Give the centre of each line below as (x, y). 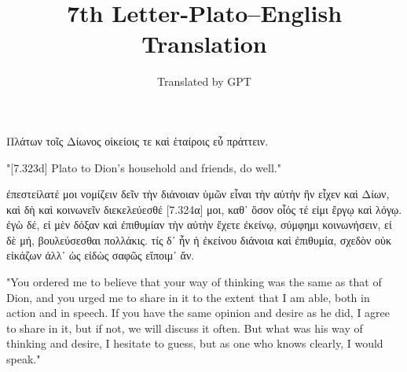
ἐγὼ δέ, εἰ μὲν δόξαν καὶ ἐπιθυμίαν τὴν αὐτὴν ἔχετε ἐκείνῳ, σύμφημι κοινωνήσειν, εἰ (199, 225)
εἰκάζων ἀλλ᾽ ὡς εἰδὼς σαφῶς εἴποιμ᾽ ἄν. (101, 255)
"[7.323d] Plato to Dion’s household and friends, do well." (144, 167)
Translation (204, 44)
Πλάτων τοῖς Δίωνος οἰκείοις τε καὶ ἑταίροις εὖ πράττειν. (137, 140)
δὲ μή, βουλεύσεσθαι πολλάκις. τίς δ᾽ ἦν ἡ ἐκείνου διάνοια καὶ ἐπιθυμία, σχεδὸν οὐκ (199, 239)
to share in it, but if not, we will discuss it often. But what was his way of (185, 328)
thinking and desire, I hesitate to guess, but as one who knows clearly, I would (195, 343)
